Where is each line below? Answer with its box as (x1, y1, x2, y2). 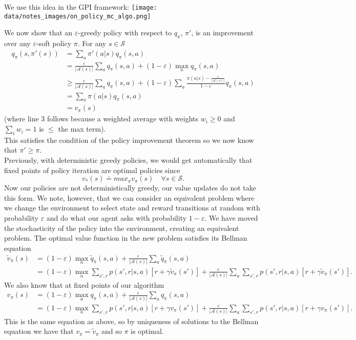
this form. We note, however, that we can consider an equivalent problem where (4, 192, 255, 203)
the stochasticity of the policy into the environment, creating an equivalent (4, 222, 239, 233)
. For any (77, 38, 107, 49)
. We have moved (204, 213, 258, 223)
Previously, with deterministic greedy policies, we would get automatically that (4, 155, 253, 165)
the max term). (58, 123, 106, 134)
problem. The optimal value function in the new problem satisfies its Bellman (4, 232, 247, 243)
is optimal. (131, 326, 164, 336)
